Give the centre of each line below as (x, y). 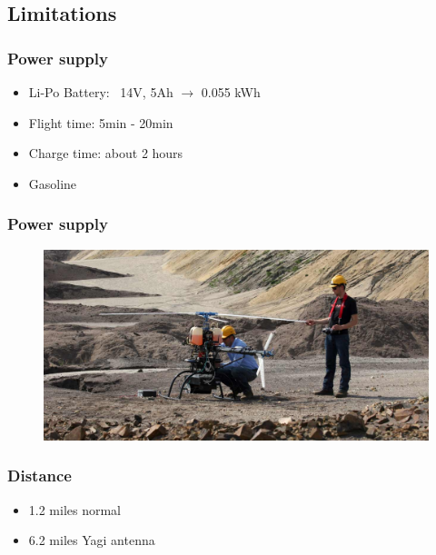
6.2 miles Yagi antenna (92, 540)
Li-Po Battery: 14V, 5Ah (101, 92)
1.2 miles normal (75, 509)
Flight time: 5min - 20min (101, 122)
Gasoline (53, 183)
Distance (40, 476)
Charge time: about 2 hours (106, 153)
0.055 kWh (231, 92)
